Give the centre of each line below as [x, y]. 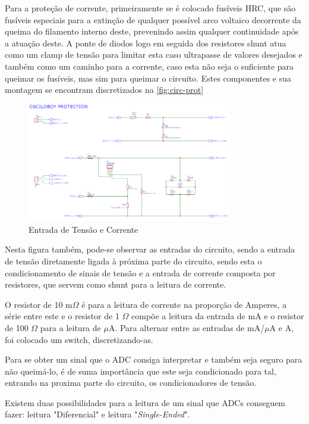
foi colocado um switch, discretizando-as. [79, 339]
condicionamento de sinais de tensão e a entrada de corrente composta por [140, 272]
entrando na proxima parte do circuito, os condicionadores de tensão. [131, 383]
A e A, [282, 327]
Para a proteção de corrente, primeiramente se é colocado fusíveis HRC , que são [150, 8]
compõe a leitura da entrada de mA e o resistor [218, 316]
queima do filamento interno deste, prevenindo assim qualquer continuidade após [152, 31]
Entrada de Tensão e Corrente [83, 229]
